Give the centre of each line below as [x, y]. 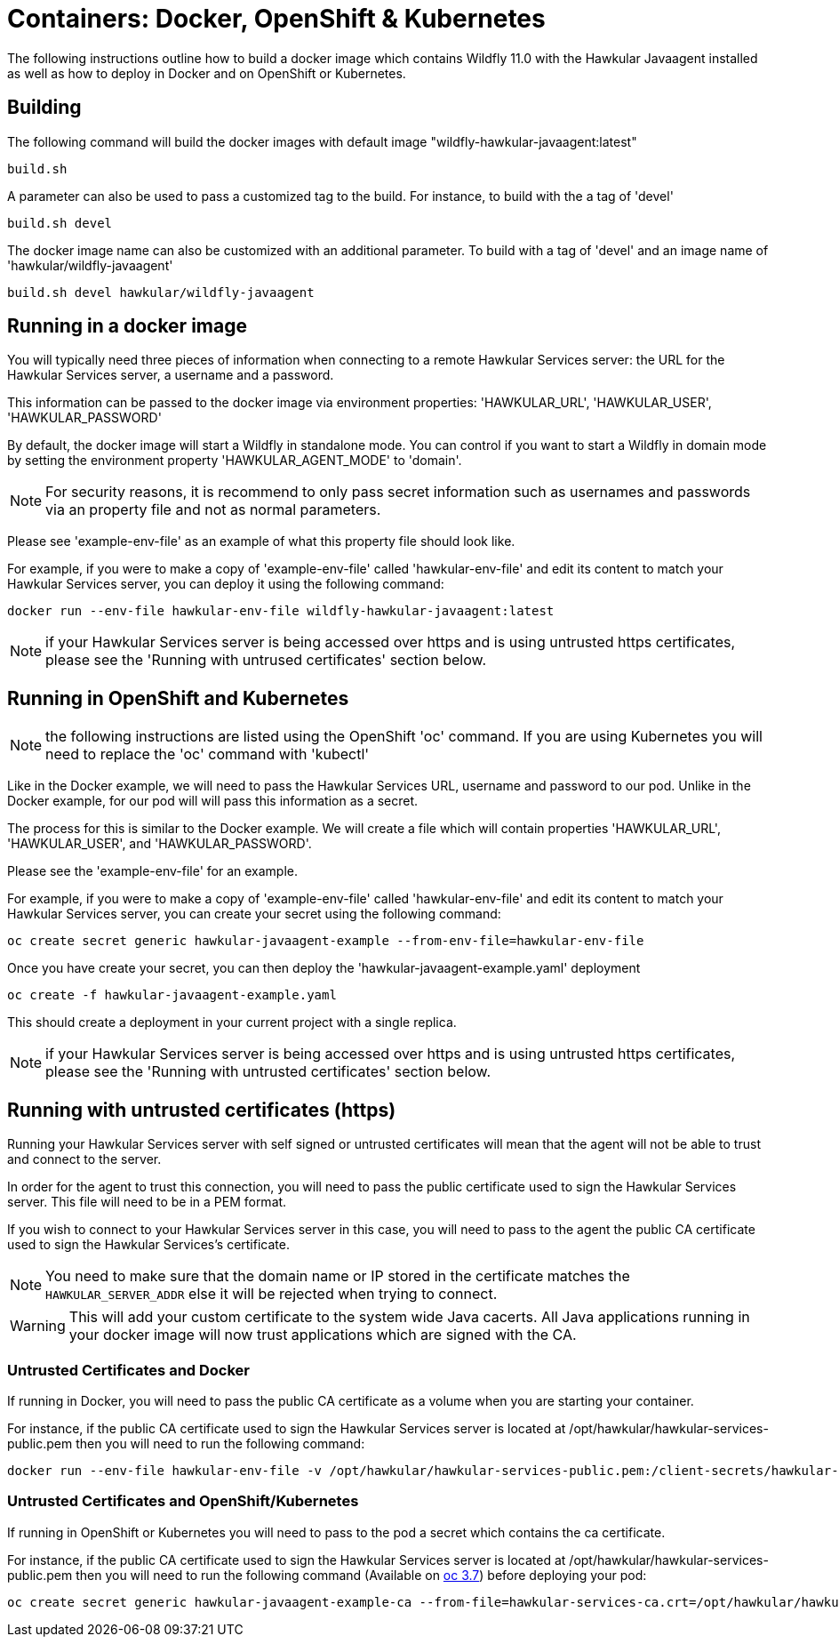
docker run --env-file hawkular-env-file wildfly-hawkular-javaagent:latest [281, 611]
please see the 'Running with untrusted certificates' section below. [268, 1072]
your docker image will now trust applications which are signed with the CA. [323, 1335]
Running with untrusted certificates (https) [202, 1110]
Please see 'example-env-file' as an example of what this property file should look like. [261, 541]
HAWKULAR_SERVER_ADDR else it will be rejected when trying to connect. [272, 1294]
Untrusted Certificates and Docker [129, 1370]
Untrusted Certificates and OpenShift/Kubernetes [183, 1501]
